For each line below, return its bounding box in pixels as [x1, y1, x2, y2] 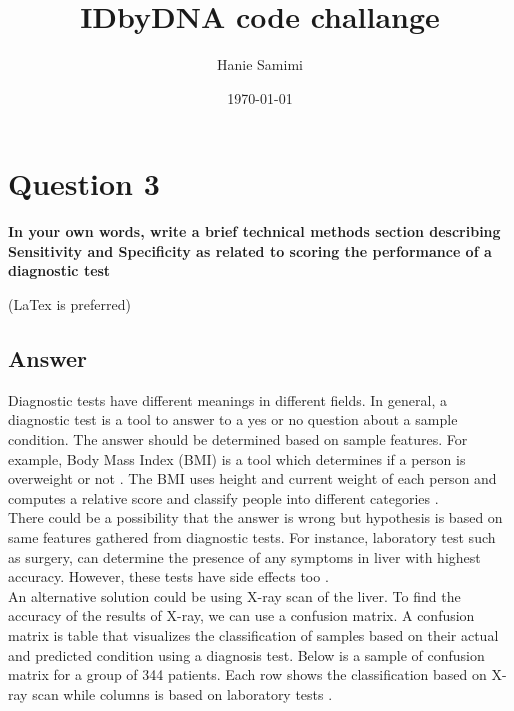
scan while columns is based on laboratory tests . [32, 683, 333, 704]
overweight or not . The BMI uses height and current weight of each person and [8, 468, 497, 489]
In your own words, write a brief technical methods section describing [8, 221, 501, 242]
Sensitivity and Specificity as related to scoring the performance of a [8, 240, 492, 261]
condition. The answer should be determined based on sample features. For [8, 429, 468, 450]
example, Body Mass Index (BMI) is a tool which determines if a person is [8, 448, 466, 469]
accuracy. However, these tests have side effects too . [8, 566, 329, 587]
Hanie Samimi [217, 54, 303, 75]
